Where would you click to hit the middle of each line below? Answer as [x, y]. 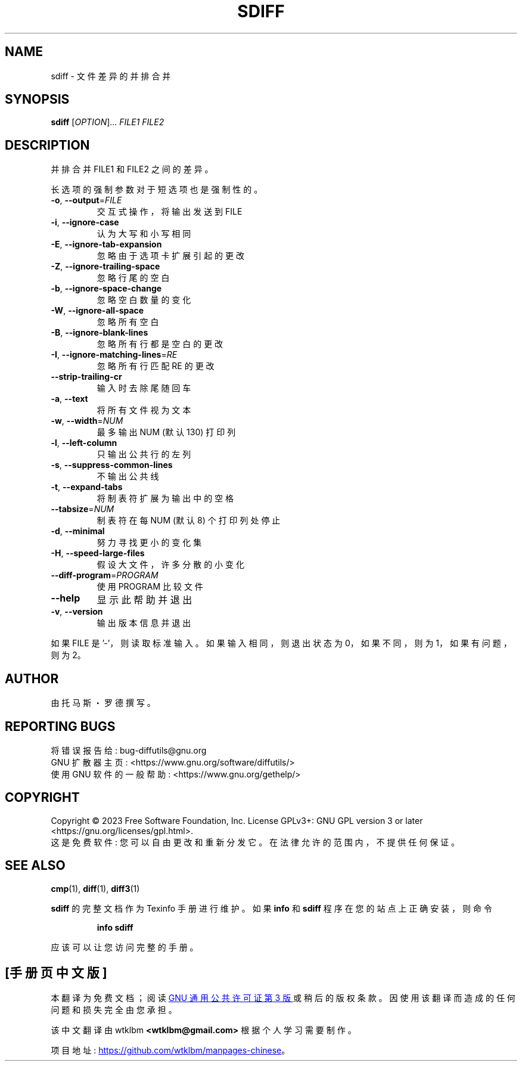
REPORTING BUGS [60, 726]
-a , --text [69, 399]
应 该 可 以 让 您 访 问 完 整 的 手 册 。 [125, 947]
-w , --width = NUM [87, 421]
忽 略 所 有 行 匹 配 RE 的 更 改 [156, 366]
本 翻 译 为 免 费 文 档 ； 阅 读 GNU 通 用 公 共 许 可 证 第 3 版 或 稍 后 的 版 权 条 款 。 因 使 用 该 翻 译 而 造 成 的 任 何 [283, 997]
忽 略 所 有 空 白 [128, 322]
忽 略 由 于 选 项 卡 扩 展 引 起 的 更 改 [170, 256]
